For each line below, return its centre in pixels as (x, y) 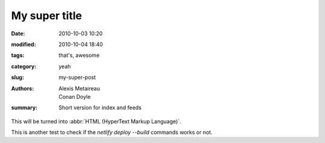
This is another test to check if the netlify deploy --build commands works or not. (112, 132)
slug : (17, 77)
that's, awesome (79, 55)
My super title (47, 16)
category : (24, 66)
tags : (18, 55)
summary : (24, 108)
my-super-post (77, 77)
